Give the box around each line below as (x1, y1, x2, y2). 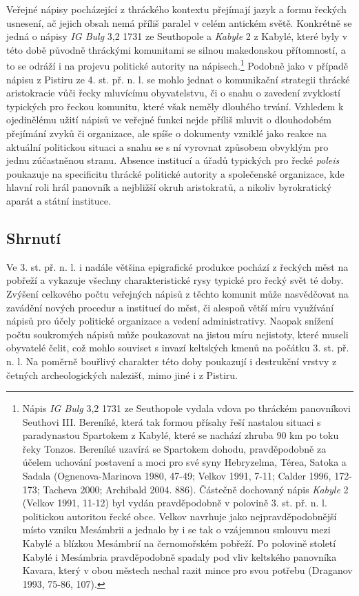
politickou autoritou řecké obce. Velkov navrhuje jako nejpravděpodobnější (22, 508, 337, 523)
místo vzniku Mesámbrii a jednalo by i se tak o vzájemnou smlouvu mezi (22, 522, 331, 537)
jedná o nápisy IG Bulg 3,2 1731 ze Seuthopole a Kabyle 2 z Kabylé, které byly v (6, 29, 348, 43)
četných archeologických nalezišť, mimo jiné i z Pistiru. (6, 367, 238, 382)
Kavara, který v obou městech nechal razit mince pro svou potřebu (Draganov (22, 563, 353, 577)
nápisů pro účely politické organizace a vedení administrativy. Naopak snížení (6, 314, 334, 328)
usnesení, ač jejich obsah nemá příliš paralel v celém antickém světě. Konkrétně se (6, 15, 352, 30)
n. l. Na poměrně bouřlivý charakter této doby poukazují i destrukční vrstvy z (6, 353, 337, 368)
